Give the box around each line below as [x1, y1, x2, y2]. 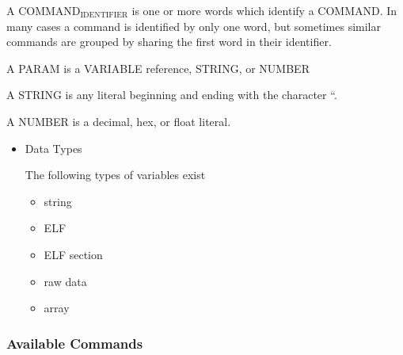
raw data [44, 273, 87, 289]
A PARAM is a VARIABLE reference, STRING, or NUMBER [6, 59, 310, 76]
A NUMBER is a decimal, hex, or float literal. [6, 113, 231, 129]
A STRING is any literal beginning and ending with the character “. [6, 86, 337, 103]
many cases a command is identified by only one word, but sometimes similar [6, 17, 381, 34]
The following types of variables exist [25, 166, 206, 183]
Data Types [25, 139, 82, 156]
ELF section [44, 246, 103, 262]
